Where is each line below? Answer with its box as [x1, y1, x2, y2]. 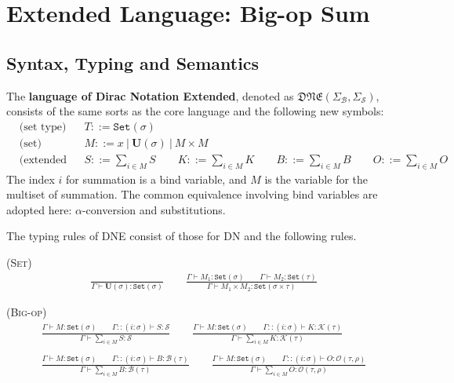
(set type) [19, 121, 67, 133]
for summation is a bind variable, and [66, 170, 247, 187]
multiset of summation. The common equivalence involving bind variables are [6, 186, 378, 202]
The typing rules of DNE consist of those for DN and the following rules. [6, 228, 357, 244]
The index [6, 170, 55, 187]
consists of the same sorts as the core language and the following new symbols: [6, 103, 384, 119]
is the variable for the [264, 170, 369, 187]
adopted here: [6, 201, 72, 217]
